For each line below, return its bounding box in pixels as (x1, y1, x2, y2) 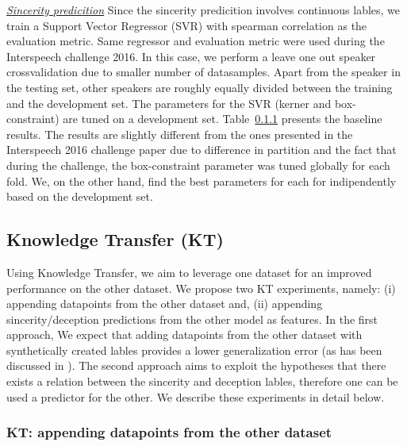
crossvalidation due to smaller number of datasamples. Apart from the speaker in (6, 63, 401, 80)
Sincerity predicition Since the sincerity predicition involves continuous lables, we (6, 2, 401, 17)
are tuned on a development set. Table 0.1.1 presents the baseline (63, 110, 382, 127)
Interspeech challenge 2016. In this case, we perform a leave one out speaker (6, 48, 376, 64)
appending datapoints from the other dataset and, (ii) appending (6, 295, 323, 312)
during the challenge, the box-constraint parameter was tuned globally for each (6, 156, 390, 173)
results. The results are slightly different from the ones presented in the (6, 125, 353, 142)
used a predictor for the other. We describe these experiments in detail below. (6, 388, 385, 405)
